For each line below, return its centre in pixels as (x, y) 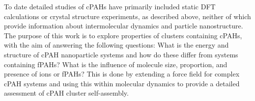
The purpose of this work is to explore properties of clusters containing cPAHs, (123, 35)
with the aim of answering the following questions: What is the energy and (116, 45)
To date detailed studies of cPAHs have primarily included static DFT (110, 6)
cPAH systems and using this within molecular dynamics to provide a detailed (122, 83)
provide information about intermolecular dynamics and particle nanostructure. (124, 26)
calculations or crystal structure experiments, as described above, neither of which (127, 16)
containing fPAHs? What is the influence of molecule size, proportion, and (116, 64)
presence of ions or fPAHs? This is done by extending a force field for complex (122, 74)
